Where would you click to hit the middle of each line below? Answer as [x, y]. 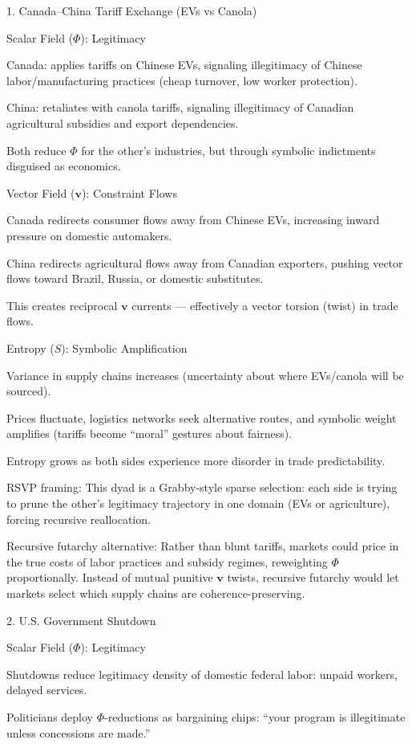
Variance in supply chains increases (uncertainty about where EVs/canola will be [205, 375]
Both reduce [36, 150]
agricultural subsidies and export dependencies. [123, 123]
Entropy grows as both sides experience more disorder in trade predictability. [196, 460]
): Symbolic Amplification [124, 347]
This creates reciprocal [62, 305]
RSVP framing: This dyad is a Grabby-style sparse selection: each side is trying [202, 487]
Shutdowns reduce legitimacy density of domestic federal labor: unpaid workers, [202, 674]
